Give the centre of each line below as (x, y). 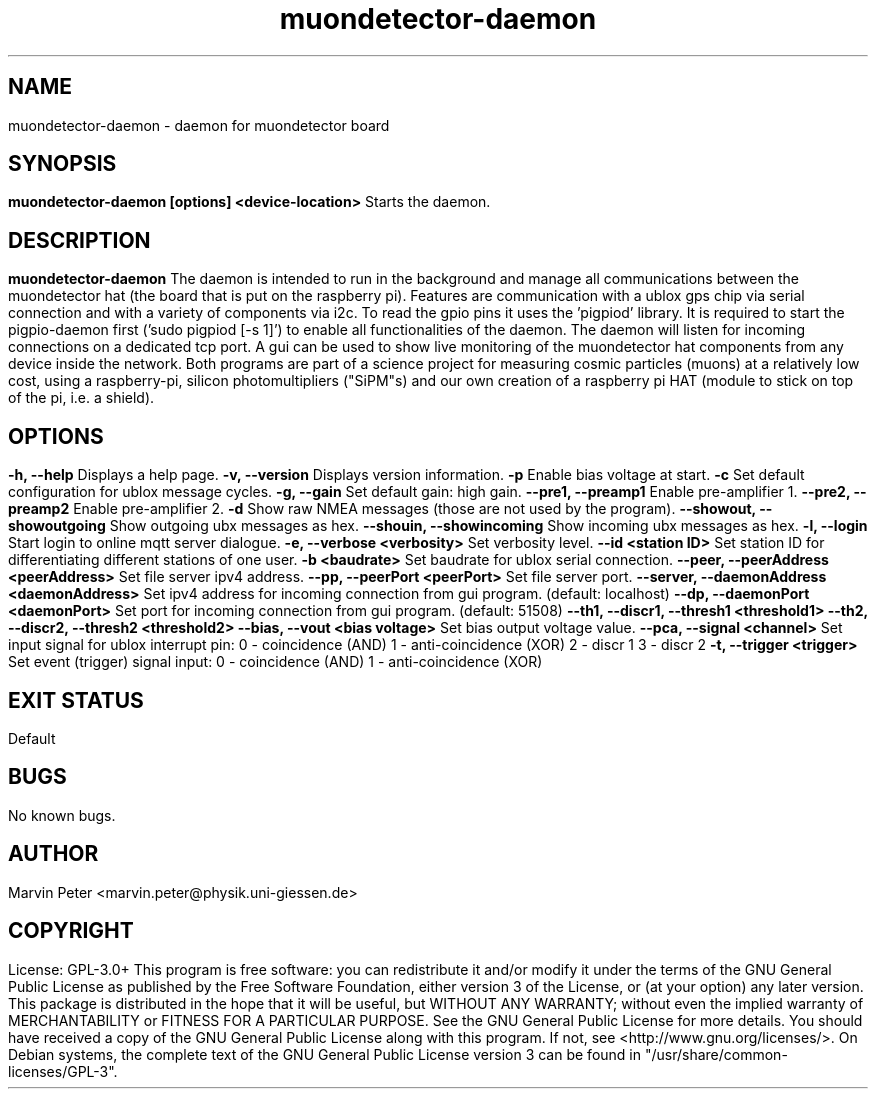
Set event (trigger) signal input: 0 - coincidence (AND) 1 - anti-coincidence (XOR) (275, 662)
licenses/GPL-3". (63, 1071)
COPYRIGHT (71, 931)
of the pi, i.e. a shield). (81, 398)
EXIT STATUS (76, 700)
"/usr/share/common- (716, 1054)
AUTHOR (53, 854)
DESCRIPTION (79, 240)
